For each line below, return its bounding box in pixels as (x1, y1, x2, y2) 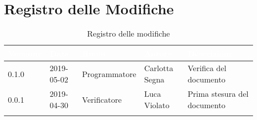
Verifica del (187, 62, 226, 74)
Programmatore (82, 68, 136, 80)
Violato (144, 99, 170, 111)
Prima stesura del (187, 88, 249, 100)
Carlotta (144, 62, 173, 74)
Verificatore (82, 93, 122, 105)
